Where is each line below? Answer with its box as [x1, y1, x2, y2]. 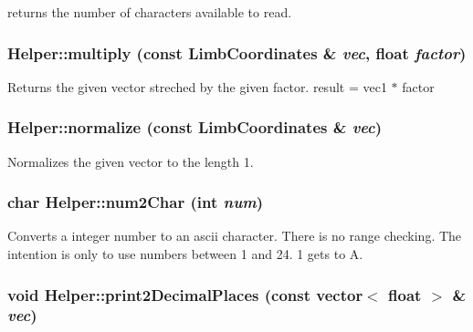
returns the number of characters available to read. [7, 3, 292, 21]
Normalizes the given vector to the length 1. [7, 151, 254, 171]
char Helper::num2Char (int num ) [7, 191, 264, 213]
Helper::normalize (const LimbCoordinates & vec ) [7, 116, 383, 139]
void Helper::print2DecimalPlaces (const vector [7, 283, 363, 306]
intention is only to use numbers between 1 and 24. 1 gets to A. [7, 244, 363, 264]
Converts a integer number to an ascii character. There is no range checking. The [7, 226, 462, 245]
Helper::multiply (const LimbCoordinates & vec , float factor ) [7, 41, 467, 64]
